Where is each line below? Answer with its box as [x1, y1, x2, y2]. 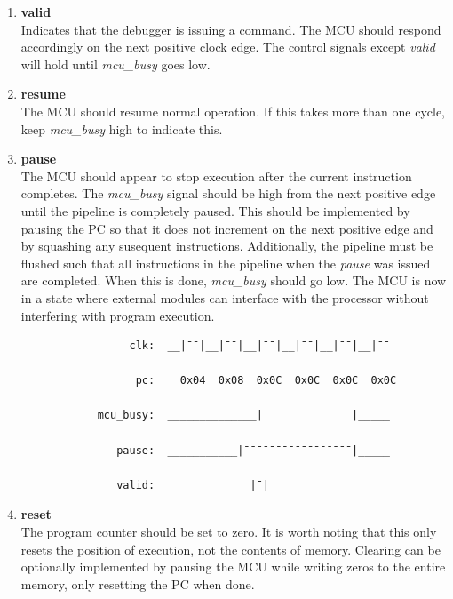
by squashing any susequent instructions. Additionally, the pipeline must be [20, 236, 433, 255]
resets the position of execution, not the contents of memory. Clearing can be [20, 539, 441, 558]
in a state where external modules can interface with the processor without [20, 288, 429, 307]
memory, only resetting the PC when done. [20, 574, 255, 593]
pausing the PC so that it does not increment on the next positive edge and [20, 219, 433, 237]
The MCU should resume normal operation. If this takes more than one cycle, [20, 101, 446, 120]
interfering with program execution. [20, 306, 215, 324]
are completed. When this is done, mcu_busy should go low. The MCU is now [20, 271, 447, 290]
